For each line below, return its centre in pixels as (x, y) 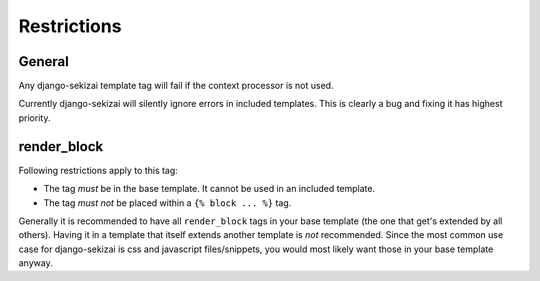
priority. (34, 117)
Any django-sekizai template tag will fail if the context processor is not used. (176, 86)
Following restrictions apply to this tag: (98, 170)
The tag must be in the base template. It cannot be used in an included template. (209, 189)
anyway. (36, 263)
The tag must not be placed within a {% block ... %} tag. (167, 202)
